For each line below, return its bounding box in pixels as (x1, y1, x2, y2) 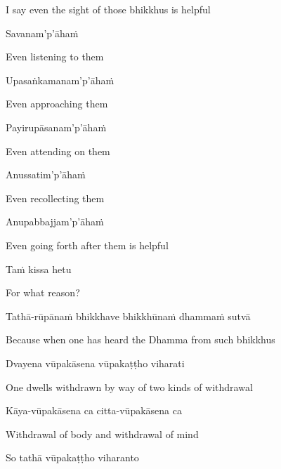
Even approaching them (6, 96, 108, 111)
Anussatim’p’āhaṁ (6, 167, 86, 182)
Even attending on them (6, 143, 110, 158)
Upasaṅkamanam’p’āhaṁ (6, 72, 115, 87)
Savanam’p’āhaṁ (6, 25, 79, 40)
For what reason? (6, 285, 80, 300)
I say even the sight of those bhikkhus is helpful (6, 2, 211, 16)
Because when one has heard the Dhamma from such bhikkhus (6, 332, 275, 347)
